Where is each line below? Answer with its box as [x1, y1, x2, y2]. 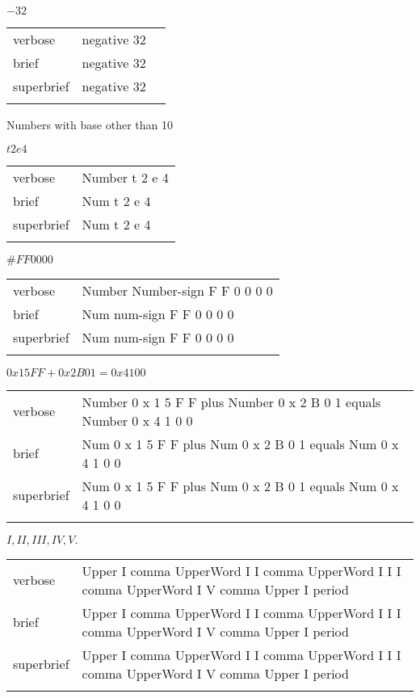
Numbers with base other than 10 [6, 116, 173, 132]
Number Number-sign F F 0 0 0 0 [82, 280, 273, 300]
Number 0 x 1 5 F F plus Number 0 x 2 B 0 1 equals [82, 392, 381, 411]
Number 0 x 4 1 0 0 [82, 410, 193, 430]
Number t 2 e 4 [82, 167, 169, 187]
